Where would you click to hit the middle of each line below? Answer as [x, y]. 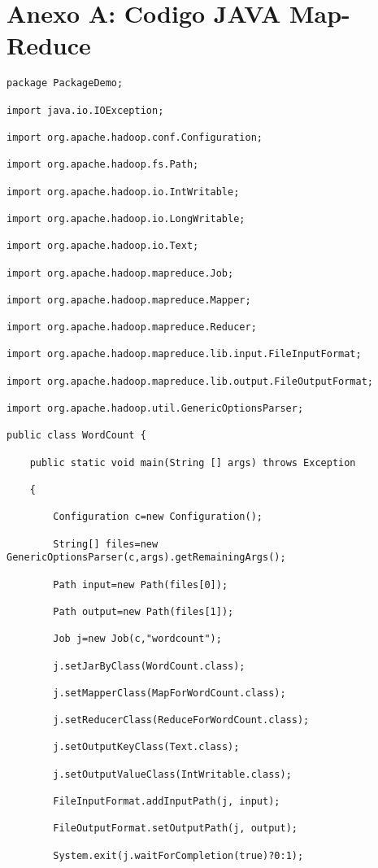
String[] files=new [106, 544]
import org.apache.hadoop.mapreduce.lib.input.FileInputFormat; [184, 354]
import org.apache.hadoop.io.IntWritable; [123, 192]
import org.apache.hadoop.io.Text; [103, 246]
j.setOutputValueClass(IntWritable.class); [172, 774]
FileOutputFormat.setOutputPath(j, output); [175, 829]
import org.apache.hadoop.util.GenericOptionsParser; [155, 409]
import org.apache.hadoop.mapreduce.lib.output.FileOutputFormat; [190, 381]
